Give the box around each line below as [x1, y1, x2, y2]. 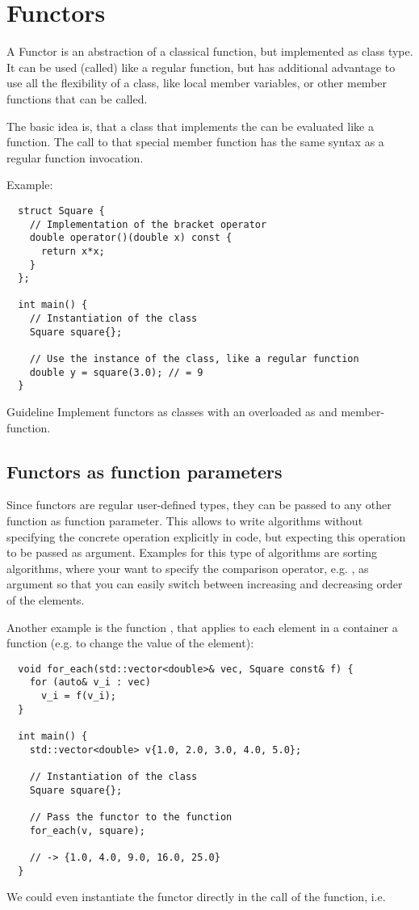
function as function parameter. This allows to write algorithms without [6, 512, 363, 529]
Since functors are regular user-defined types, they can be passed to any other [6, 496, 392, 513]
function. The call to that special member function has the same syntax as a [6, 133, 384, 150]
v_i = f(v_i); [40, 690, 117, 702]
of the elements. [6, 592, 85, 609]
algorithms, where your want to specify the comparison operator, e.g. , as [6, 559, 369, 576]
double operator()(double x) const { [29, 232, 233, 244]
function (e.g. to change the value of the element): [6, 634, 254, 651]
